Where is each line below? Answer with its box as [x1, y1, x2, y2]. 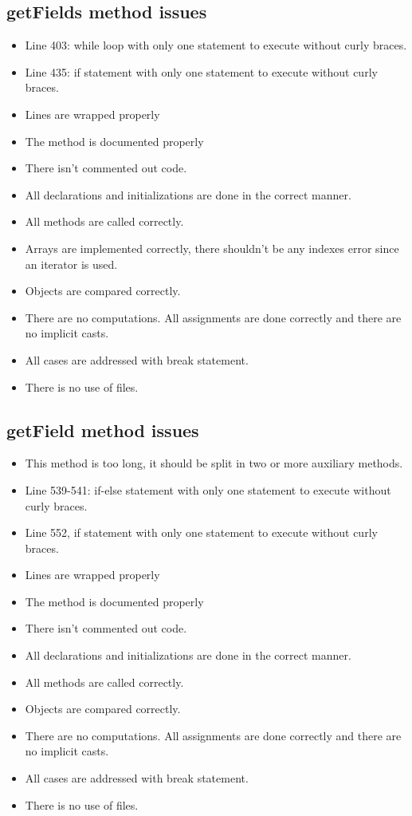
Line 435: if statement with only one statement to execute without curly [25, 63, 378, 80]
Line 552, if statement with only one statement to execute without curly [25, 524, 378, 541]
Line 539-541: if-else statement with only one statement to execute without [25, 481, 391, 498]
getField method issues [6, 417, 199, 442]
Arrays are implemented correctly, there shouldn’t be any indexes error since [25, 239, 399, 256]
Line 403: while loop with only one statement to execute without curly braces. [25, 37, 407, 53]
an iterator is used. [25, 255, 118, 272]
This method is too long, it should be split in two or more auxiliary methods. [25, 455, 403, 471]
